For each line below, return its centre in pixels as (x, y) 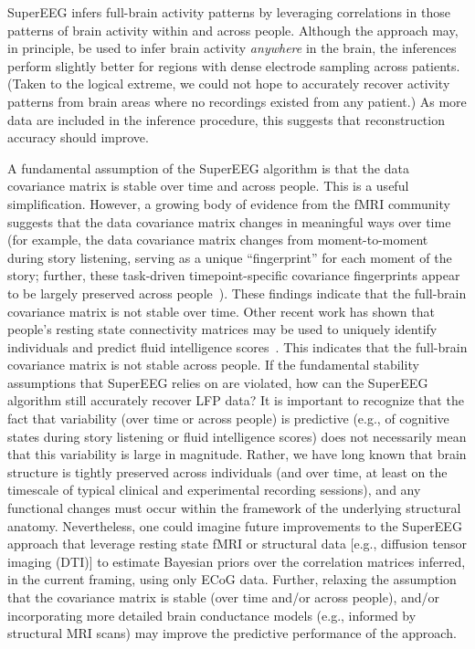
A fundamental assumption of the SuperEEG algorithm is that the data (208, 167)
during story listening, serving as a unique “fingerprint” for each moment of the (230, 257)
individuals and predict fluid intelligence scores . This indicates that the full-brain (237, 346)
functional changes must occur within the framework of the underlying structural (234, 508)
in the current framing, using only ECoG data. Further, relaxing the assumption (232, 579)
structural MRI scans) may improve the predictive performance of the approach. (232, 633)
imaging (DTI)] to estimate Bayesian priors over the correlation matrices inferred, (237, 561)
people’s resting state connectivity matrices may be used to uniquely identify (222, 329)
